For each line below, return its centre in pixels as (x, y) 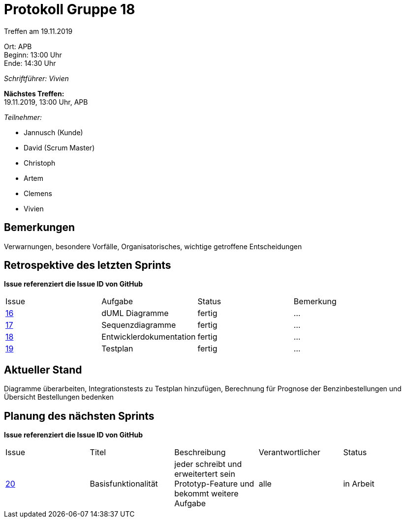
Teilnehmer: (23, 117)
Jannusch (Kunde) (53, 132)
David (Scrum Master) (59, 147)
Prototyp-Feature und (214, 484)
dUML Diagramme (135, 313)
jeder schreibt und (208, 464)
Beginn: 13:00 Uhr (33, 55)
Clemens (38, 193)
